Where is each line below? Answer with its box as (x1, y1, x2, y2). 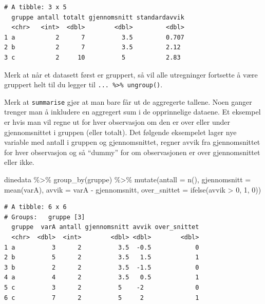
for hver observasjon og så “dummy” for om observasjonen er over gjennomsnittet (4, 146, 260, 157)
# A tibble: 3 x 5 (4, 4, 67, 11)
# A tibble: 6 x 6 (4, 203, 67, 211)
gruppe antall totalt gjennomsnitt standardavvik (11, 13, 184, 21)
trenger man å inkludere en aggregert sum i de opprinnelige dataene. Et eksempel (4, 106, 261, 117)
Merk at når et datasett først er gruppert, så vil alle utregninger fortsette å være (4, 69, 258, 80)
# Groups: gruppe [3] (4, 213, 85, 221)
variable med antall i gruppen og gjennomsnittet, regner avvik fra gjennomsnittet (4, 137, 260, 147)
